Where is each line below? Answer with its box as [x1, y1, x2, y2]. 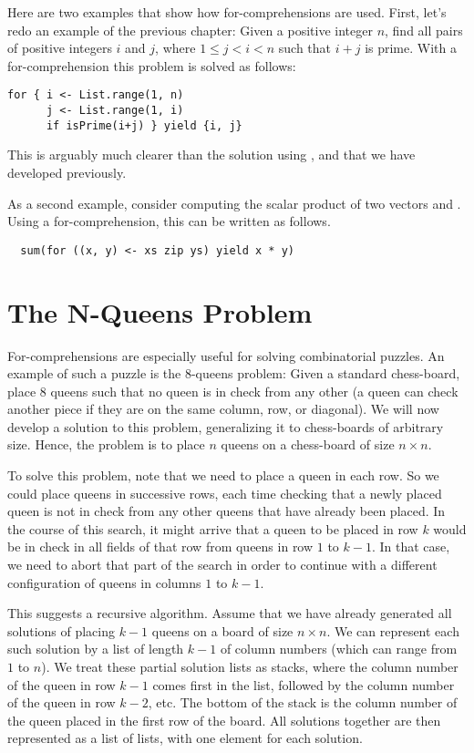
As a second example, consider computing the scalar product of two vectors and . [7, 193, 461, 212]
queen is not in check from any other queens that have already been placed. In [7, 501, 446, 521]
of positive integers [7, 38, 112, 57]
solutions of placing [7, 621, 116, 640]
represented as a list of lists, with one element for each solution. [7, 728, 363, 748]
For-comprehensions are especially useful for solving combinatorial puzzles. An [7, 346, 445, 365]
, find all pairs [385, 20, 463, 39]
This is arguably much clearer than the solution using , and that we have [7, 145, 416, 164]
